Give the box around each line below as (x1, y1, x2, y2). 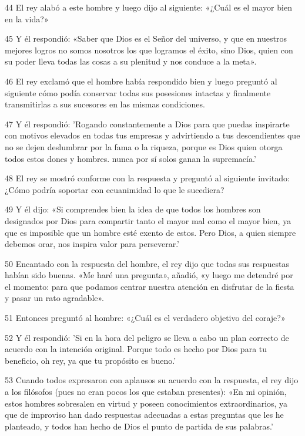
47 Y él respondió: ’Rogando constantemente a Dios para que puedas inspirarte (5, 117, 290, 130)
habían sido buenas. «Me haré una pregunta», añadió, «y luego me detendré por (5, 269, 293, 281)
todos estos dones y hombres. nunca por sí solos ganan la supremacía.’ (5, 152, 256, 164)
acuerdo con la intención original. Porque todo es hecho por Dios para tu (5, 343, 267, 355)
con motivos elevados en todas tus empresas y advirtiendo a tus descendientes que (5, 129, 300, 141)
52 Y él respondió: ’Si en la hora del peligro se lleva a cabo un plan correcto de (5, 331, 289, 343)
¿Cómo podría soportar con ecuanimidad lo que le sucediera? (5, 183, 224, 195)
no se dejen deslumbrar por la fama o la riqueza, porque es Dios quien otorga (5, 140, 283, 153)
